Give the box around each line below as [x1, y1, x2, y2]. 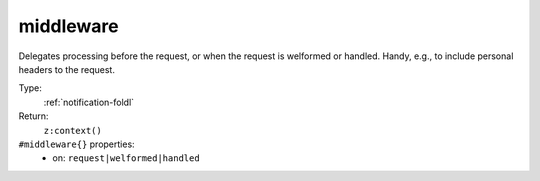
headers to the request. [18, 63, 115, 75]
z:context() [43, 125, 102, 136]
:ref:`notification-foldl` [43, 96, 135, 108]
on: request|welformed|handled [52, 152, 200, 164]
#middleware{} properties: [18, 138, 135, 150]
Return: [18, 110, 49, 122]
